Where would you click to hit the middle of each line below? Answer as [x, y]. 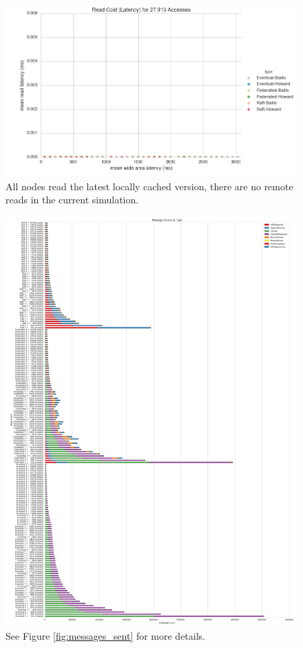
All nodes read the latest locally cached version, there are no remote [149, 186]
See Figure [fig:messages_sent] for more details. [105, 636]
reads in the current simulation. [72, 200]
